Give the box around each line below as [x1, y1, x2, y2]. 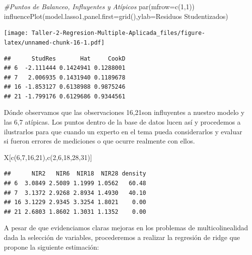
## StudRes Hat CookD [4, 55, 126, 62]
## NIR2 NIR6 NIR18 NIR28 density [4, 170, 146, 177]
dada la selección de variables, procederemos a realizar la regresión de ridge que [4, 232, 240, 242]
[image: [4, 30, 29, 37]
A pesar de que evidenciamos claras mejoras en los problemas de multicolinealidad [4, 223, 248, 233]
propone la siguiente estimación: [4, 241, 99, 252]
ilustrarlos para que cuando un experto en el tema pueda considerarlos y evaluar [4, 126, 242, 136]
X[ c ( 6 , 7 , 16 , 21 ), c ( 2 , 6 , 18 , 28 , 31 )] [4, 152, 92, 162]
